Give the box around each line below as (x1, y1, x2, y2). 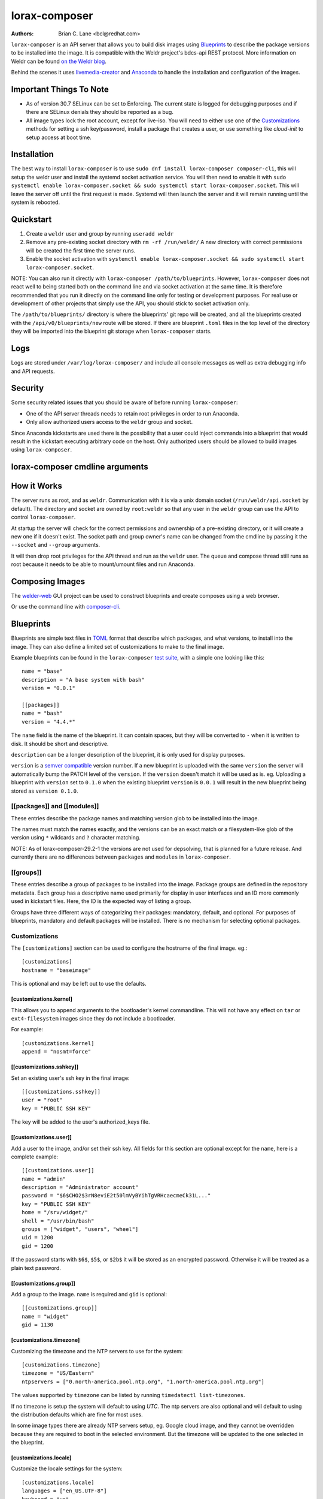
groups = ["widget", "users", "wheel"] (22, 1226, 139, 1233)
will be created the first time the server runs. (26, 246, 136, 254)
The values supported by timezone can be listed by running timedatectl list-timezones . (11, 1392, 245, 1399)
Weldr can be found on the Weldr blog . (11, 58, 107, 65)
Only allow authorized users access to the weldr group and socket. (26, 419, 193, 426)
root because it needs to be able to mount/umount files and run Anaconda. (11, 561, 196, 568)
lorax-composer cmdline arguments (11, 462, 149, 472)
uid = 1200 (22, 1234, 54, 1241)
